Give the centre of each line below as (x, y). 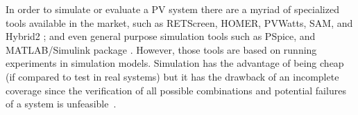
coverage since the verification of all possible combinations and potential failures (176, 90)
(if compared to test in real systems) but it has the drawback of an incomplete (172, 76)
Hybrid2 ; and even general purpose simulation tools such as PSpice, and (161, 36)
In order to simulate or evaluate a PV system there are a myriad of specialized (172, 9)
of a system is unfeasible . (61, 104)
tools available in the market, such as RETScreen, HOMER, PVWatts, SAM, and (179, 22)
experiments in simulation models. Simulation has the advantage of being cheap (175, 63)
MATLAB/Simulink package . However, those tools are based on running (161, 49)
